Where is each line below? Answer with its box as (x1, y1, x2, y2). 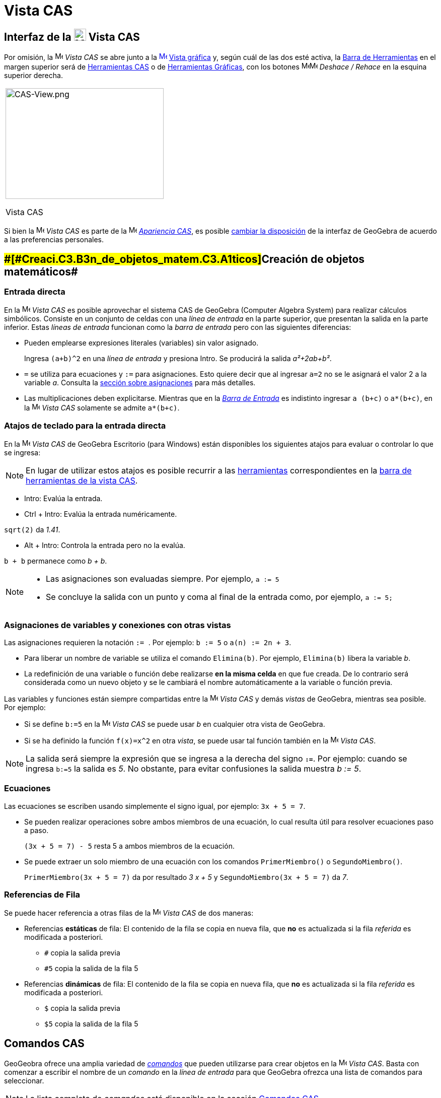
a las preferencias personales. (4, 235, 104, 244)
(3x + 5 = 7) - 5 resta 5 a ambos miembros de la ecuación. (24, 841, 235, 850)
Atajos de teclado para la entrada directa (4, 420, 166, 431)
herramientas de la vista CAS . (26, 475, 138, 486)
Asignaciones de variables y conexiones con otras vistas (4, 620, 231, 630)
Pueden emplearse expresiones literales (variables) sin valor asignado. (24, 338, 259, 348)
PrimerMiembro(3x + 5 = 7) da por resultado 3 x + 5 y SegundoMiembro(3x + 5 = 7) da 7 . (24, 872, 348, 881)
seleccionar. (4, 1076, 44, 1085)
